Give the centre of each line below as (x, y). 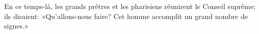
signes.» (16, 26)
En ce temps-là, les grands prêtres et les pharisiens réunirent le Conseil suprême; (130, 6)
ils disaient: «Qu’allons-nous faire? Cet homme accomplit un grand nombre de (126, 16)
